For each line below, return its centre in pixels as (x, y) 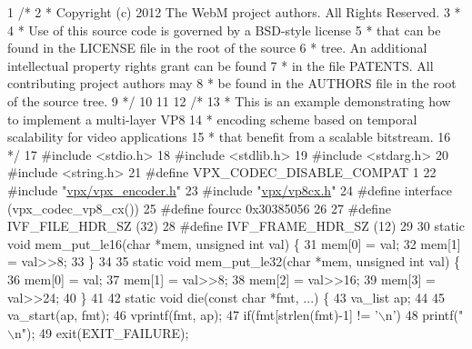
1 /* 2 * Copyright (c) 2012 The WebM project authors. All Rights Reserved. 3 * (234, 12)
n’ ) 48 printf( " (424, 315)
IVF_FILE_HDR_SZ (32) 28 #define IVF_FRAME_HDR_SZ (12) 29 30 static (236, 226)
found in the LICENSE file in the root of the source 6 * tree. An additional (217, 48)
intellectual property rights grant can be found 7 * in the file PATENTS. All (221, 65)
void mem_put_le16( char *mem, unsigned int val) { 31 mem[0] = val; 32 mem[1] (234, 243)
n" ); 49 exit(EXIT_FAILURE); (101, 332)
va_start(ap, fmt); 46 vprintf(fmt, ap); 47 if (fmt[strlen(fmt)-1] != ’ (193, 315)
